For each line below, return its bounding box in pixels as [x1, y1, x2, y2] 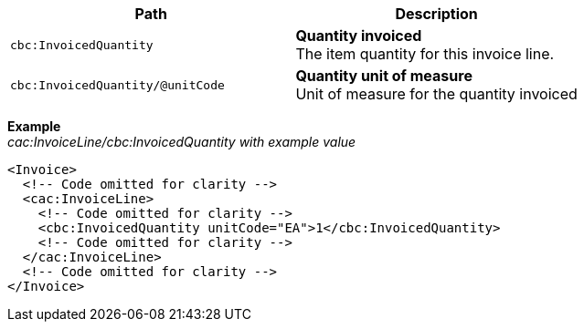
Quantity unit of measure [295, 67, 473, 85]
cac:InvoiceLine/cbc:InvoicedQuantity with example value [7, 134, 356, 149]
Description [395, 5, 478, 23]
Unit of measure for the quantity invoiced [295, 85, 578, 103]
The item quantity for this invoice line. [295, 45, 555, 63]
